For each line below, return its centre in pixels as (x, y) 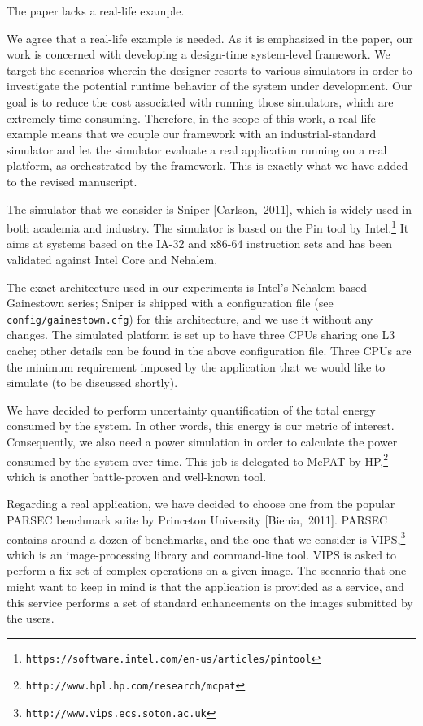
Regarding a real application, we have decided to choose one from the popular (201, 504)
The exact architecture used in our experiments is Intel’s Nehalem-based (187, 287)
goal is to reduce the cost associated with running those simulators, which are (200, 101)
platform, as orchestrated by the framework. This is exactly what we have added (207, 165)
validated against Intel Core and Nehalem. (112, 259)
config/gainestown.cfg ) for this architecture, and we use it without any (190, 318)
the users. (31, 618)
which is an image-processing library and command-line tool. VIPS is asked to (202, 554)
